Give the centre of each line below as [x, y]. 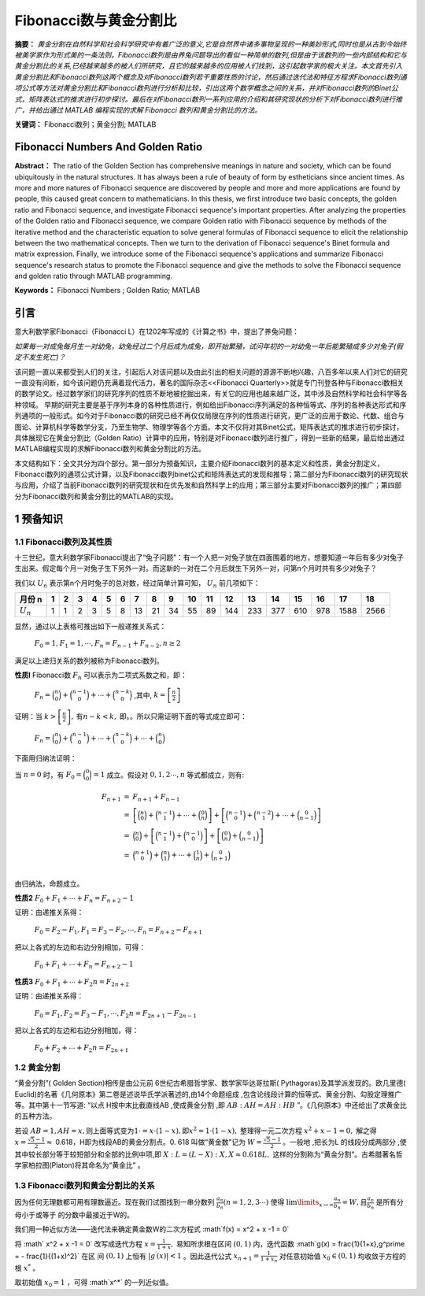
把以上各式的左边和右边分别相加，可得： [80, 947]
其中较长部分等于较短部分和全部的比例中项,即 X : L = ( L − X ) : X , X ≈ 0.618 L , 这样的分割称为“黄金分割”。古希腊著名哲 [209, 1154]
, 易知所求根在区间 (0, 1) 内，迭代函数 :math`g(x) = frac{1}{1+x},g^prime [288, 1243]
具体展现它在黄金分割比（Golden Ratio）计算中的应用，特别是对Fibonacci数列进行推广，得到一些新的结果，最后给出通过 [210, 438]
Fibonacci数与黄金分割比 [96, 20]
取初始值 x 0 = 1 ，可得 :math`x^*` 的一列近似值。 [94, 1283]
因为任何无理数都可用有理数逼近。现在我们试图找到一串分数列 [115, 1202]
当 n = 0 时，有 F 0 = [48, 776]
